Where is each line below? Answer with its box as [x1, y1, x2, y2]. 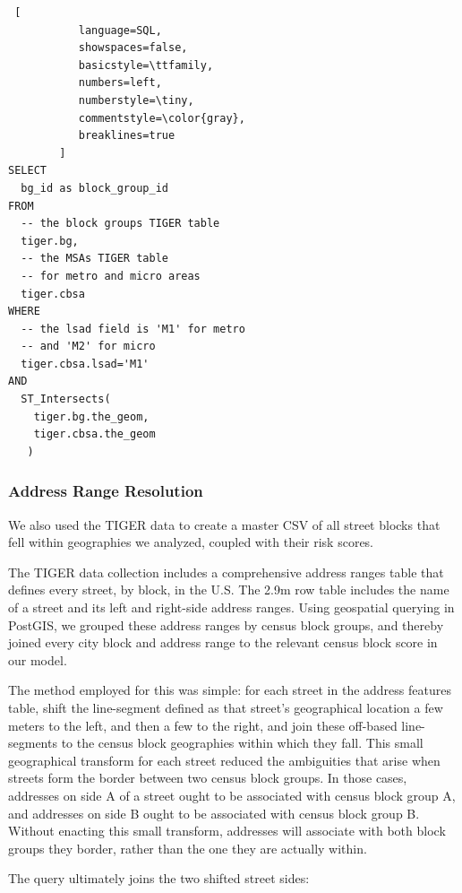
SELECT [8, 164, 47, 178]
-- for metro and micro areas [21, 269, 201, 282]
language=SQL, [78, 23, 162, 37]
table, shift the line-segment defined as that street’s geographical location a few [8, 698, 443, 716]
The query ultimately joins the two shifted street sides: [8, 869, 310, 888]
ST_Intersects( [21, 393, 111, 406]
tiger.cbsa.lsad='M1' [21, 357, 150, 370]
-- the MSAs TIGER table [21, 252, 168, 265]
